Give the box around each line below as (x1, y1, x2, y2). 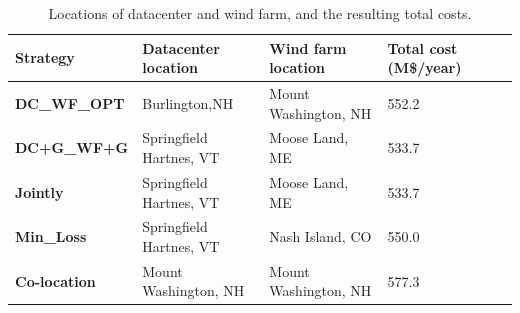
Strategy (15, 47, 75, 68)
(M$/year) (387, 57, 462, 78)
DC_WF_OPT (15, 92, 125, 113)
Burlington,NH (142, 92, 234, 113)
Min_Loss (15, 226, 87, 247)
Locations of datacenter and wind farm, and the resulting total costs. (48, 3, 472, 23)
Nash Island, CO (269, 226, 372, 247)
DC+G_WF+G (15, 137, 129, 158)
